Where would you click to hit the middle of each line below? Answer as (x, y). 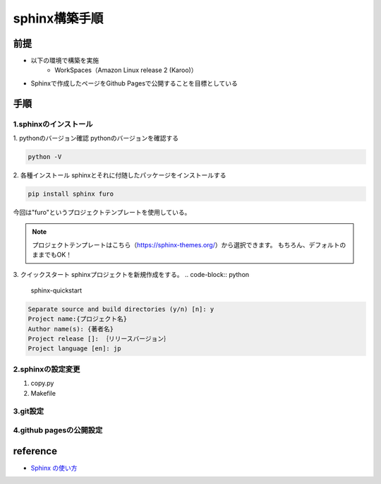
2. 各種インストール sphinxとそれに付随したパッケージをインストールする (120, 175)
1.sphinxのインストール (53, 124)
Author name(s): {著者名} (71, 329)
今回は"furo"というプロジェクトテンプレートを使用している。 (102, 212)
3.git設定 (29, 411)
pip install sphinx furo (71, 194)
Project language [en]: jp (74, 349)
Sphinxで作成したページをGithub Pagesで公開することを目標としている (134, 83)
